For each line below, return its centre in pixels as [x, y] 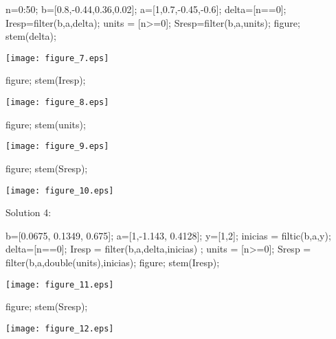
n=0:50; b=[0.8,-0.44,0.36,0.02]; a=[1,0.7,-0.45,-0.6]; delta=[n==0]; [146, 9]
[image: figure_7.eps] [57, 58]
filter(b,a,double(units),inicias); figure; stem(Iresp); [113, 262]
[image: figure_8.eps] [57, 103]
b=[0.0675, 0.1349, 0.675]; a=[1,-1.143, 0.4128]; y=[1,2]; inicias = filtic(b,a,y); [168, 235]
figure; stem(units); [46, 124]
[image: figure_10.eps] [60, 190]
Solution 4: [29, 212]
